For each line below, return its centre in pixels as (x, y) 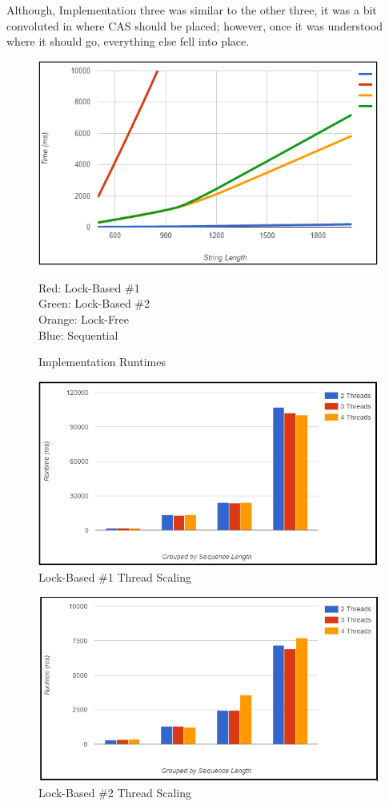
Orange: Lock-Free (84, 318)
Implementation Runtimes (102, 362)
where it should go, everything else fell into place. (128, 41)
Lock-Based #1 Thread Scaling (115, 577)
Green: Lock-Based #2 (94, 303)
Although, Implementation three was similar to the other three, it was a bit (192, 10)
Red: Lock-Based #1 (89, 287)
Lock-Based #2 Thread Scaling (115, 793)
